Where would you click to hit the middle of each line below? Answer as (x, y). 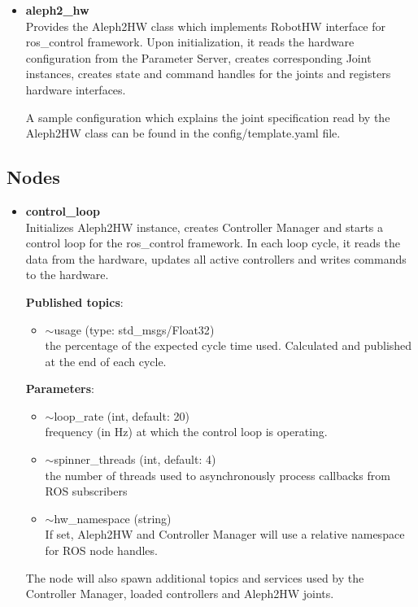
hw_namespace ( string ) (113, 518)
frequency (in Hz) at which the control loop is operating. (186, 432)
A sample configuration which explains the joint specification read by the (208, 117)
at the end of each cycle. (106, 361)
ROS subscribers (86, 491)
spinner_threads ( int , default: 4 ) (135, 459)
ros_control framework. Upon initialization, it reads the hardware (190, 42)
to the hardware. (67, 275)
